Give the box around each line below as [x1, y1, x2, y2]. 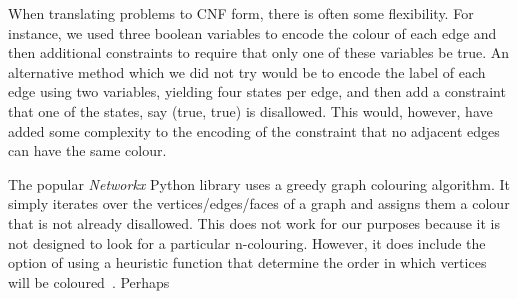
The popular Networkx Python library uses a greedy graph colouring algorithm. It [8, 173, 510, 194]
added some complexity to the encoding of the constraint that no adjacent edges [8, 120, 500, 141]
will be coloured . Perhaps [8, 271, 170, 292]
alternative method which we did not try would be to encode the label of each [8, 61, 486, 82]
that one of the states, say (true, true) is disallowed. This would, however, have [8, 100, 493, 121]
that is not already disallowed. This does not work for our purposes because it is [8, 212, 500, 233]
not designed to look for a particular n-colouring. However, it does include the [8, 232, 486, 253]
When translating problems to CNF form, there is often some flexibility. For [8, 3, 474, 23]
